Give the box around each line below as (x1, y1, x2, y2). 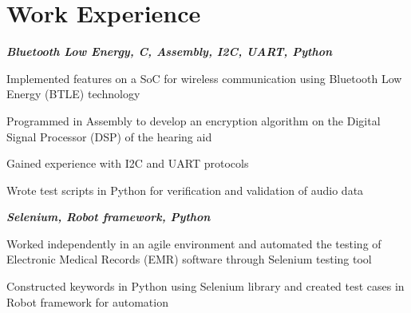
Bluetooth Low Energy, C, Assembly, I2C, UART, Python (6, 43, 333, 60)
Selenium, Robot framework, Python (6, 208, 211, 225)
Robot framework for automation (6, 293, 168, 310)
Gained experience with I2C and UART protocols (6, 155, 249, 172)
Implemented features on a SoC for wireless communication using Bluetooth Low (6, 69, 402, 86)
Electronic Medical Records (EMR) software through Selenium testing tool (6, 251, 372, 267)
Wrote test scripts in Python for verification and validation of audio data (6, 181, 364, 198)
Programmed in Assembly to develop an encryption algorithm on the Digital (6, 112, 381, 129)
